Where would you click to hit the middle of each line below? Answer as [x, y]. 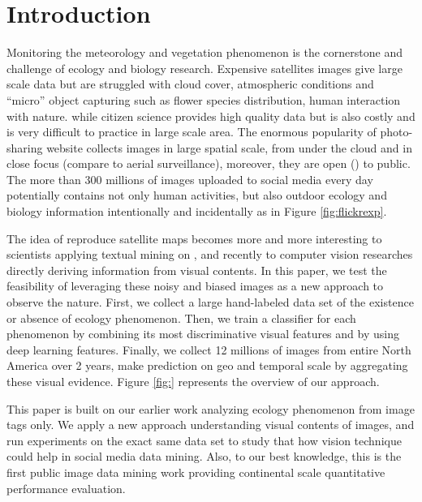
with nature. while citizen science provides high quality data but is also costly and [211, 116]
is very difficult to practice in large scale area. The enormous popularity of [192, 132]
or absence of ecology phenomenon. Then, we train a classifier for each [181, 318]
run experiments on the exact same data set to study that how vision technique [204, 440]
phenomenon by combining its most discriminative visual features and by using [203, 334]
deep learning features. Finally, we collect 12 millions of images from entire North [209, 349]
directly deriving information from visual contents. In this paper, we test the [197, 270]
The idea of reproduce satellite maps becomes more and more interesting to [194, 238]
